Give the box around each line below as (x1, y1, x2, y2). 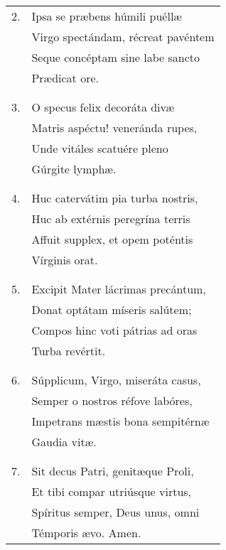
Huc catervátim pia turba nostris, (31, 190, 198, 206)
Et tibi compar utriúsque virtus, (31, 483, 192, 500)
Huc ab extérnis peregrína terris (31, 210, 190, 227)
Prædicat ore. (31, 70, 99, 86)
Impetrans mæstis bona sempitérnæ (31, 413, 210, 429)
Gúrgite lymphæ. (31, 161, 117, 177)
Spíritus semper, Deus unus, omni (31, 504, 200, 520)
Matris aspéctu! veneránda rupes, (31, 119, 198, 136)
